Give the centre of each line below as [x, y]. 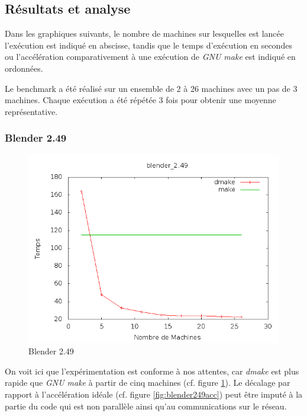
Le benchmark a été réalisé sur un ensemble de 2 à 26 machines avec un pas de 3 [151, 88]
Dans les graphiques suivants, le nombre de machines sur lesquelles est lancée [144, 33]
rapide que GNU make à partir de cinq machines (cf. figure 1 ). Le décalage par [148, 383]
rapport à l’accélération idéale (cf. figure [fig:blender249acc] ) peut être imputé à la [154, 394]
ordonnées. [24, 68]
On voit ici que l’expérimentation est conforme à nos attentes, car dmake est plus [152, 371]
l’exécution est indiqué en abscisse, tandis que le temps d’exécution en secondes [148, 45]
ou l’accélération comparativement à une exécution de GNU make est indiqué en [150, 57]
